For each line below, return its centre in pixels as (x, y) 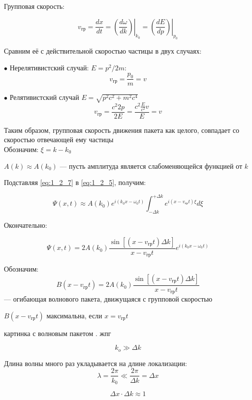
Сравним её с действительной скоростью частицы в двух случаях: (103, 51)
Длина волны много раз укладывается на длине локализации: (95, 363)
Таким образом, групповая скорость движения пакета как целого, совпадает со (122, 130)
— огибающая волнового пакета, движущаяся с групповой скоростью (108, 299)
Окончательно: (26, 225)
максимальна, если (74, 315)
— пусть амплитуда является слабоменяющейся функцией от (151, 166)
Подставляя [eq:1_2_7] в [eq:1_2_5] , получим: (75, 182)
